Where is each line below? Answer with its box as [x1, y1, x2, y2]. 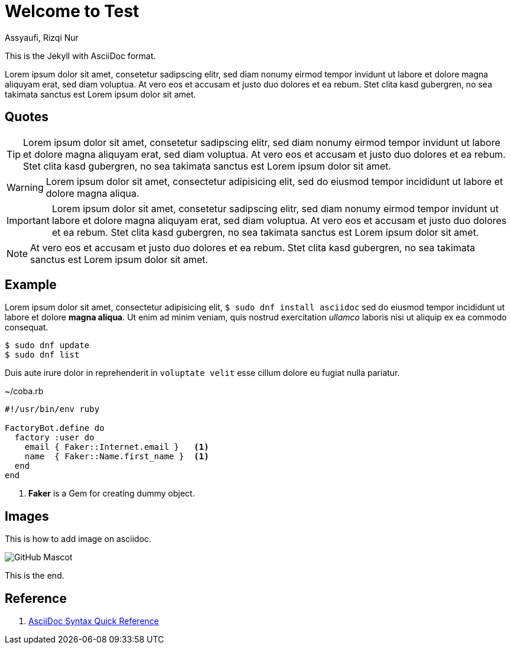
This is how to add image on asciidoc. [5, 534, 152, 544]
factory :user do [14, 433, 95, 443]
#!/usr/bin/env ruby [5, 404, 100, 414]
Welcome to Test [5, 1, 139, 21]
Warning [6, 181, 44, 193]
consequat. [5, 322, 48, 333]
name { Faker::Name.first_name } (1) [24, 452, 209, 462]
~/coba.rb [5, 386, 44, 397]
